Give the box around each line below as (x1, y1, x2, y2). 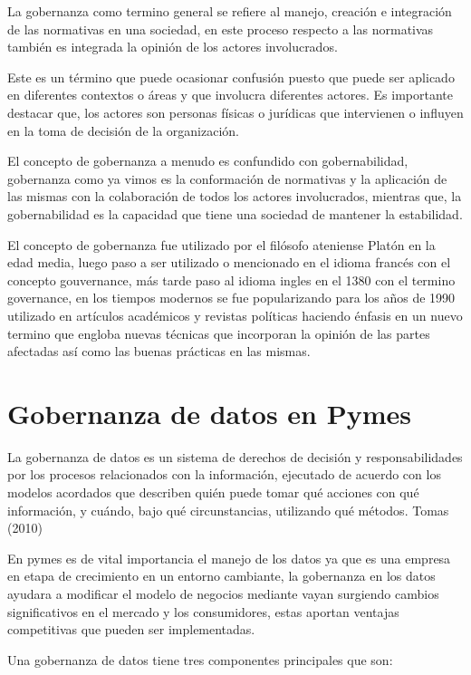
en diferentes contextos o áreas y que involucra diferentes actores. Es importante (7, 85, 454, 104)
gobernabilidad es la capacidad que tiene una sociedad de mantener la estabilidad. (7, 204, 463, 223)
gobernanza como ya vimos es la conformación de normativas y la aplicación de (7, 169, 447, 188)
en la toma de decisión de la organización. (7, 121, 239, 140)
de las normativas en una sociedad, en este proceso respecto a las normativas (7, 19, 434, 38)
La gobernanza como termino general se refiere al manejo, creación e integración (7, 2, 452, 20)
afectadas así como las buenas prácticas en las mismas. (7, 342, 311, 361)
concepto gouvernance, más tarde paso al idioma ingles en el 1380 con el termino (7, 270, 456, 289)
